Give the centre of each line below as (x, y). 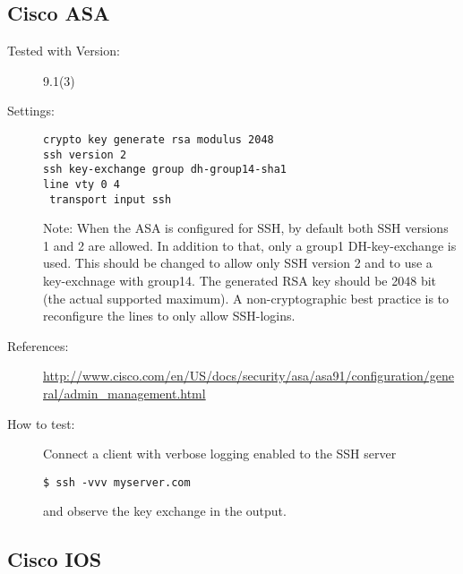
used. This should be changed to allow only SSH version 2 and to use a (238, 263)
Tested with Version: (64, 51)
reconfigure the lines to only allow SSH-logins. (169, 316)
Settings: (31, 111)
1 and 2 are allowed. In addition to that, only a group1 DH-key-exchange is (250, 245)
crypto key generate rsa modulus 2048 (159, 139)
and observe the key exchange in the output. (165, 511)
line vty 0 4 (81, 184)
